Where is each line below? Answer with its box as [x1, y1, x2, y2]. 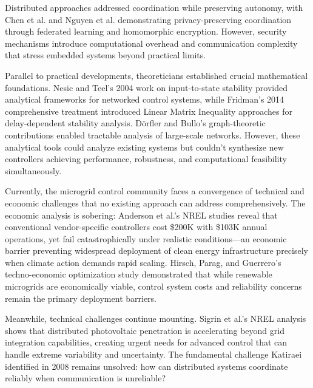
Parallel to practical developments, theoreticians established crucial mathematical [5, 69, 308, 81]
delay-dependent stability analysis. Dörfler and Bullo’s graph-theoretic [5, 117, 266, 129]
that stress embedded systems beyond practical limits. [5, 49, 206, 61]
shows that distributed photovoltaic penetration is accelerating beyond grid [5, 324, 284, 336]
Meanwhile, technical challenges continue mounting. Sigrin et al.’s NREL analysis [5, 312, 306, 325]
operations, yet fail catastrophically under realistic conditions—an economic [5, 232, 287, 245]
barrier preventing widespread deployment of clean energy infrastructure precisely [5, 244, 308, 257]
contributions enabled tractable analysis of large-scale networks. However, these [5, 128, 300, 141]
